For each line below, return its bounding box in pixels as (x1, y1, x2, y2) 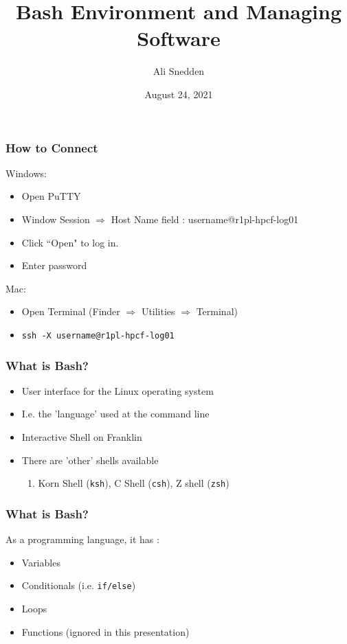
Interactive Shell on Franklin (21, 430, 142, 444)
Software (137, 24, 221, 52)
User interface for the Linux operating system (21, 383, 214, 398)
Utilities (141, 304, 175, 319)
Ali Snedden (153, 64, 205, 78)
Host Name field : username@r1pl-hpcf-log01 (111, 211, 299, 226)
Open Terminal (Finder (21, 304, 120, 319)
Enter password (21, 258, 87, 273)
